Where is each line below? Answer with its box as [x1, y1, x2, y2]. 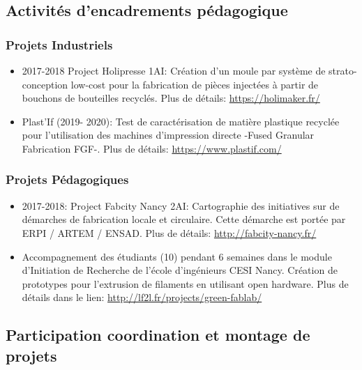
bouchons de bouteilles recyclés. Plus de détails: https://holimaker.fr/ [22, 91, 320, 105]
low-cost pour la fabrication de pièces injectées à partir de [70, 77, 319, 91]
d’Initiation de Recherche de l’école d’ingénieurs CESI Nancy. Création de [22, 263, 338, 277]
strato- [329, 63, 357, 77]
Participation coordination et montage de [6, 324, 310, 346]
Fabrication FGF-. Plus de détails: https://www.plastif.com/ [22, 141, 282, 155]
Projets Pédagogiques [6, 171, 129, 188]
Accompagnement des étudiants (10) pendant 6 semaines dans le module [22, 249, 332, 263]
